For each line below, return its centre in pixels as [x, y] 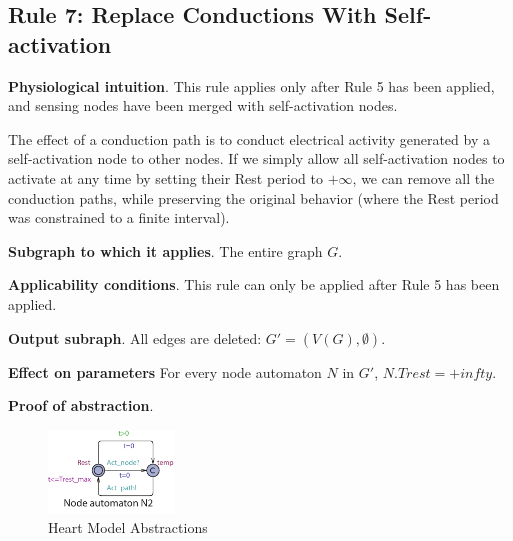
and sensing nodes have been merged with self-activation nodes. [203, 105]
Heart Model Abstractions [128, 527]
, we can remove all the [423, 177]
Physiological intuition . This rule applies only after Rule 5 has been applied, [251, 85]
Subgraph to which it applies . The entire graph [165, 250]
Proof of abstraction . [81, 405]
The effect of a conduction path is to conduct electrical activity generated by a [249, 138]
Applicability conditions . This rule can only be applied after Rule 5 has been [254, 284]
